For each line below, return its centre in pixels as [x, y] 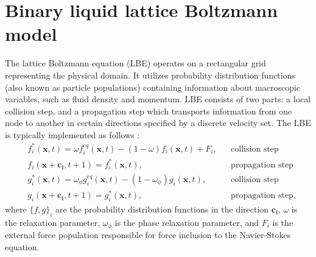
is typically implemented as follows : [72, 134]
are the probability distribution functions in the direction [162, 209]
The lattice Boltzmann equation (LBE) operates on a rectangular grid [135, 63]
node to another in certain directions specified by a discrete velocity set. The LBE [158, 123]
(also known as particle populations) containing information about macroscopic [153, 87]
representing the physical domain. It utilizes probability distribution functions [150, 75]
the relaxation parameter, [53, 222]
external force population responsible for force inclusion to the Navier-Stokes [148, 235]
